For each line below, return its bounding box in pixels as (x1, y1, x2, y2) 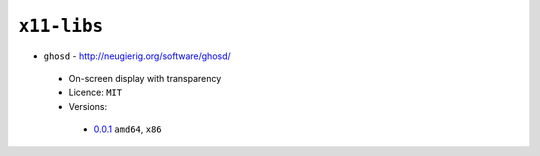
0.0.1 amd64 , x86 (93, 123, 162, 135)
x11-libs (18, 15, 104, 37)
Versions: (68, 100, 108, 112)
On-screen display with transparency (68, 72, 222, 84)
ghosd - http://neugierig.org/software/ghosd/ (43, 50, 232, 62)
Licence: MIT (68, 86, 123, 99)
